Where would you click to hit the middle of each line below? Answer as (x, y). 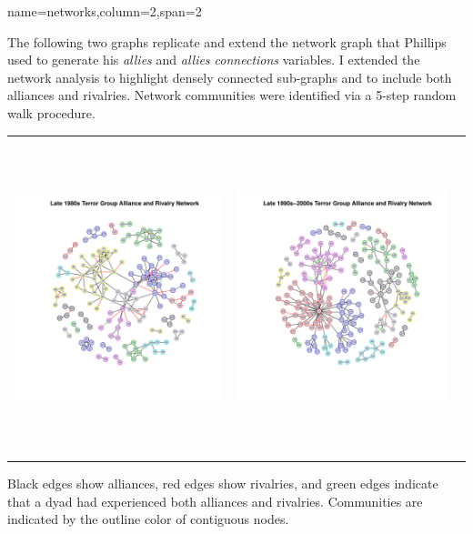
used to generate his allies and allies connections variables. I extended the (214, 60)
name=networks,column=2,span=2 (105, 11)
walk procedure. (51, 112)
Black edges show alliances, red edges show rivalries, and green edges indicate (223, 484)
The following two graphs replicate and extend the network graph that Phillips (227, 41)
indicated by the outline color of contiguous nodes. (148, 519)
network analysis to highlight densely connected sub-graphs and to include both (230, 77)
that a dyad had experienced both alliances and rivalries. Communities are (215, 501)
